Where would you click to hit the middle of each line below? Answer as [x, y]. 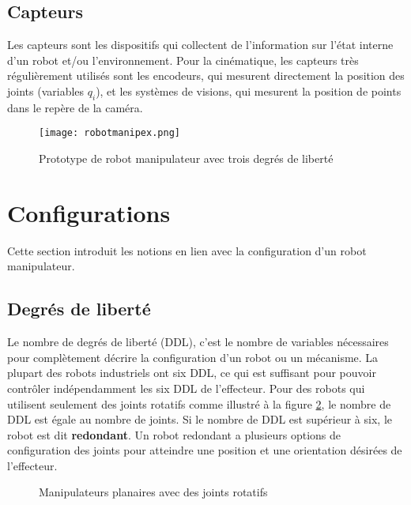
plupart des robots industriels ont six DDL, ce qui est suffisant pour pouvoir [192, 373]
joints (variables [46, 90]
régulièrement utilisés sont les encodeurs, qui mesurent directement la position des [206, 75]
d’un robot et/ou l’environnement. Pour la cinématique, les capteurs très [183, 60]
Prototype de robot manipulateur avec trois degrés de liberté [186, 158]
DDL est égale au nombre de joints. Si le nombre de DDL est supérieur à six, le [200, 419]
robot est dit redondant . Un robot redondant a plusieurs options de [174, 434]
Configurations [89, 212]
